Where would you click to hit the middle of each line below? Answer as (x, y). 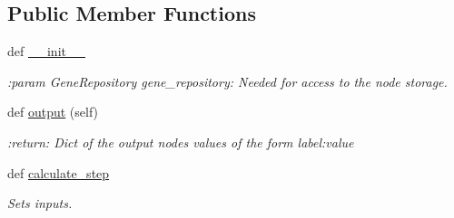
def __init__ (46, 51)
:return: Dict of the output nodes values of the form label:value (181, 142)
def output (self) (53, 112)
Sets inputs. (40, 203)
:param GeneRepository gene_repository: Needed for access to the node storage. (227, 81)
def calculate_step (59, 172)
